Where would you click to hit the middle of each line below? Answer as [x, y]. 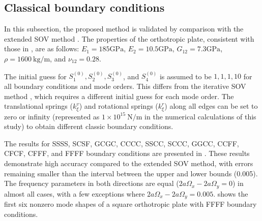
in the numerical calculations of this [200, 116]
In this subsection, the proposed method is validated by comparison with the [124, 29]
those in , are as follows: [42, 49]
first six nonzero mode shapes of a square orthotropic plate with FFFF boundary [130, 204]
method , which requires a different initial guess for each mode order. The [119, 96]
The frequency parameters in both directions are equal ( [92, 183]
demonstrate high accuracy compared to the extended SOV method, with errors [129, 163]
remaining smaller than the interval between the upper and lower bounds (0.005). [131, 173]
